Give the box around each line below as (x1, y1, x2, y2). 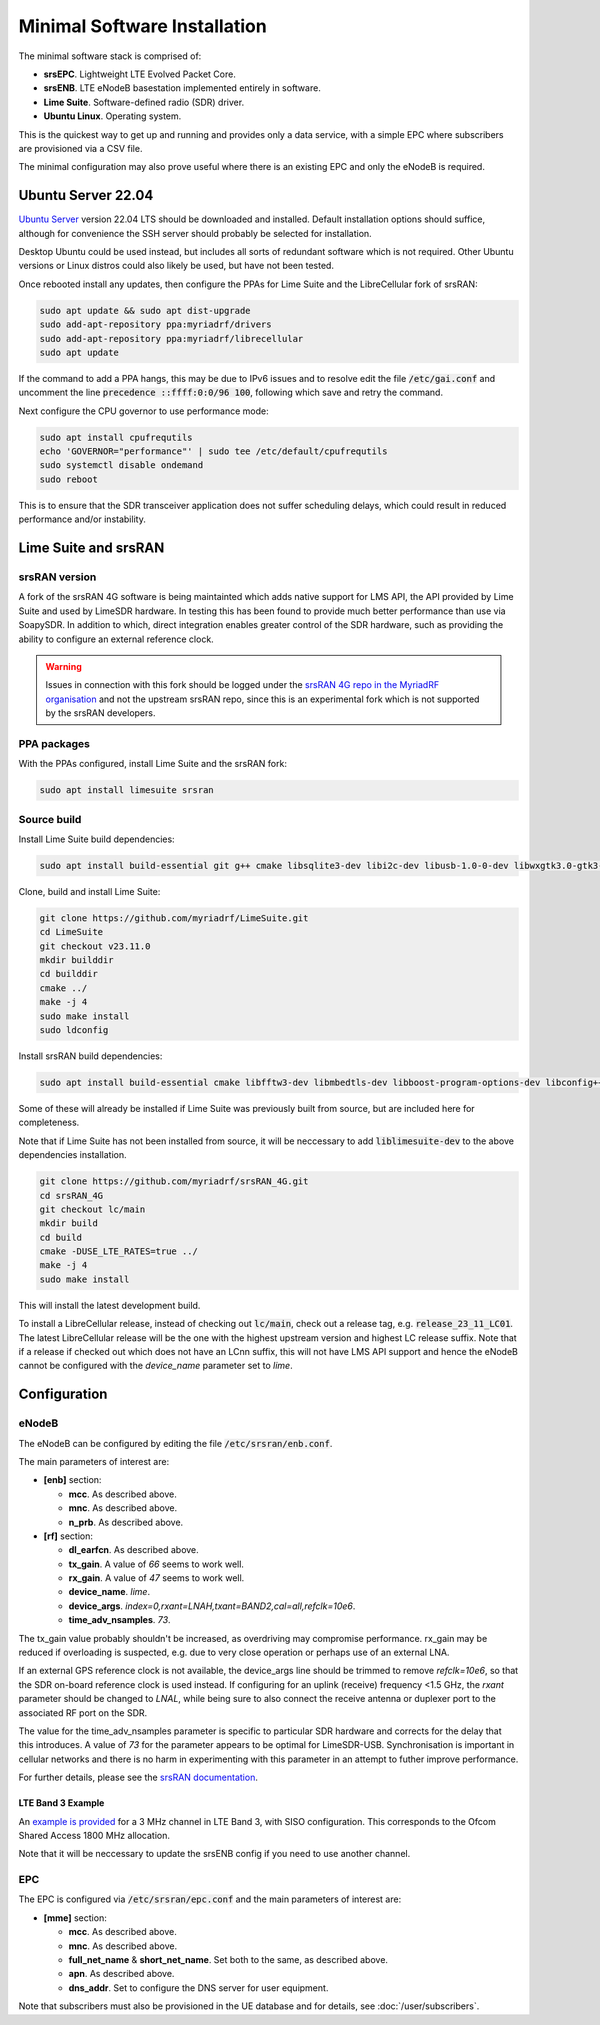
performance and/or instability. (18, 513, 147, 525)
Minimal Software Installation (18, 15, 267, 37)
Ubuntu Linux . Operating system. (43, 110, 182, 122)
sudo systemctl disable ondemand (39, 460, 204, 471)
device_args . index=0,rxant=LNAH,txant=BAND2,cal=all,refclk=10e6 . (68, 1600, 356, 1612)
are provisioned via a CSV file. (18, 142, 143, 154)
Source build (18, 812, 82, 826)
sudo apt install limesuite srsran (39, 785, 214, 796)
